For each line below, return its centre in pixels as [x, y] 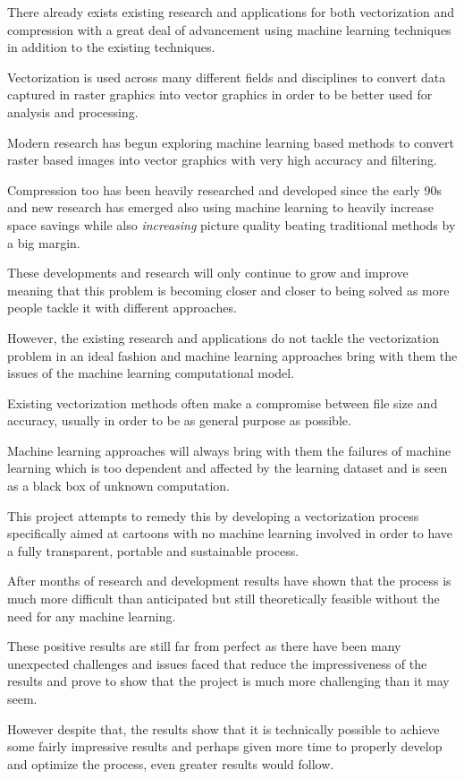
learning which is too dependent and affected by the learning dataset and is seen [228, 468]
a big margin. [44, 242]
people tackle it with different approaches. [122, 308]
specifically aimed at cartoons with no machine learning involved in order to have [230, 533]
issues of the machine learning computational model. [151, 373]
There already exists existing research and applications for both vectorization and [231, 12]
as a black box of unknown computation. [118, 486]
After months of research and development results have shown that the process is [229, 581]
